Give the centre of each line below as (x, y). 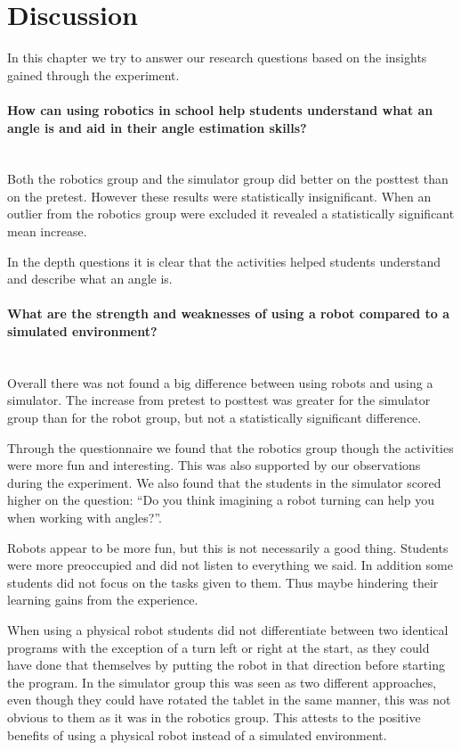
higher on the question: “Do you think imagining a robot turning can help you (221, 500)
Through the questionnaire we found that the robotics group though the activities (230, 447)
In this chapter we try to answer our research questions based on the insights (217, 58)
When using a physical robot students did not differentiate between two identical (228, 629)
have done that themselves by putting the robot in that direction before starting (226, 665)
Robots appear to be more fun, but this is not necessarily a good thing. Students (228, 547)
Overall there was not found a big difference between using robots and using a (220, 382)
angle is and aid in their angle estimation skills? (157, 127)
